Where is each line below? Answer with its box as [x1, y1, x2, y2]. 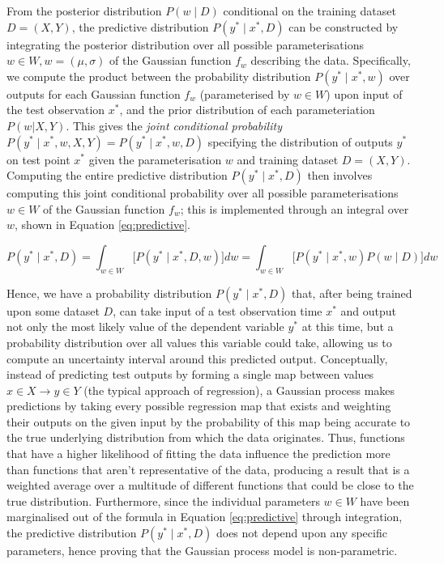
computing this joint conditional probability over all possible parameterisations [6, 184, 399, 201]
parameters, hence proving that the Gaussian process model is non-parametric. [6, 542, 398, 559]
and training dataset [237, 151, 339, 168]
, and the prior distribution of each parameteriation [119, 101, 375, 118]
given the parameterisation [88, 151, 222, 168]
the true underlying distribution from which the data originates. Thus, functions [6, 429, 405, 446]
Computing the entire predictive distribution [6, 167, 228, 184]
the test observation [6, 101, 105, 118]
